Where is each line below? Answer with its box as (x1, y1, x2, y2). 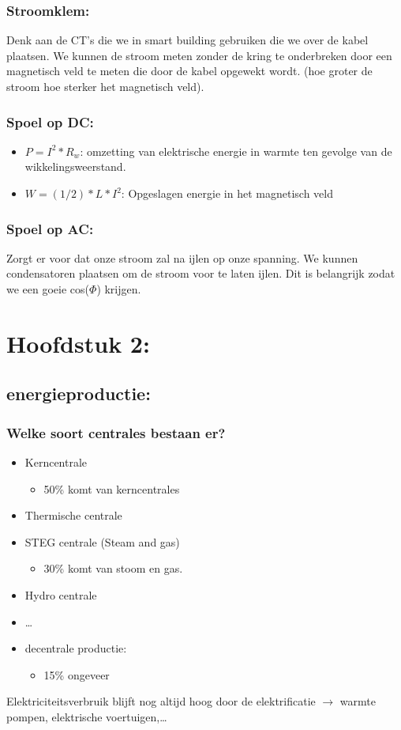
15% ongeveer (43, 666, 110, 683)
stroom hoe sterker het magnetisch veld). (6, 78, 204, 94)
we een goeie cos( (6, 281, 90, 297)
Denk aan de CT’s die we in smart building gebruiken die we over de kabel (6, 32, 369, 48)
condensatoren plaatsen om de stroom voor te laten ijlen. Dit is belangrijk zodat (6, 265, 395, 282)
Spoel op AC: (6, 218, 94, 238)
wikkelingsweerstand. (24, 158, 126, 175)
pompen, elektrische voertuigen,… (6, 708, 167, 724)
